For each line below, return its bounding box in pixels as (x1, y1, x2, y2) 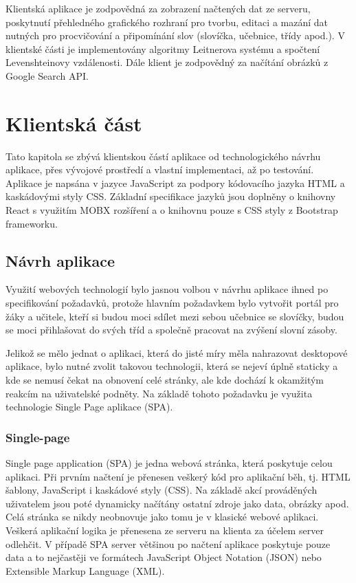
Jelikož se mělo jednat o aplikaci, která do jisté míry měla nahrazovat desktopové (5, 345, 348, 360)
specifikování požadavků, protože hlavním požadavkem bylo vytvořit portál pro (5, 296, 339, 310)
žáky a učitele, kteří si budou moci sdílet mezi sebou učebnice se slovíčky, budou (5, 309, 344, 323)
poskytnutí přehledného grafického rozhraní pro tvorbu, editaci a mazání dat (5, 14, 328, 29)
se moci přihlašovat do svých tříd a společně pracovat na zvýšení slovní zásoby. (5, 322, 337, 337)
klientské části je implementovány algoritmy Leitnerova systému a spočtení (5, 41, 320, 56)
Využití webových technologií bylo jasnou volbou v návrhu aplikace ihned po (5, 282, 329, 296)
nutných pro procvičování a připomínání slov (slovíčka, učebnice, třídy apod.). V (5, 28, 345, 43)
